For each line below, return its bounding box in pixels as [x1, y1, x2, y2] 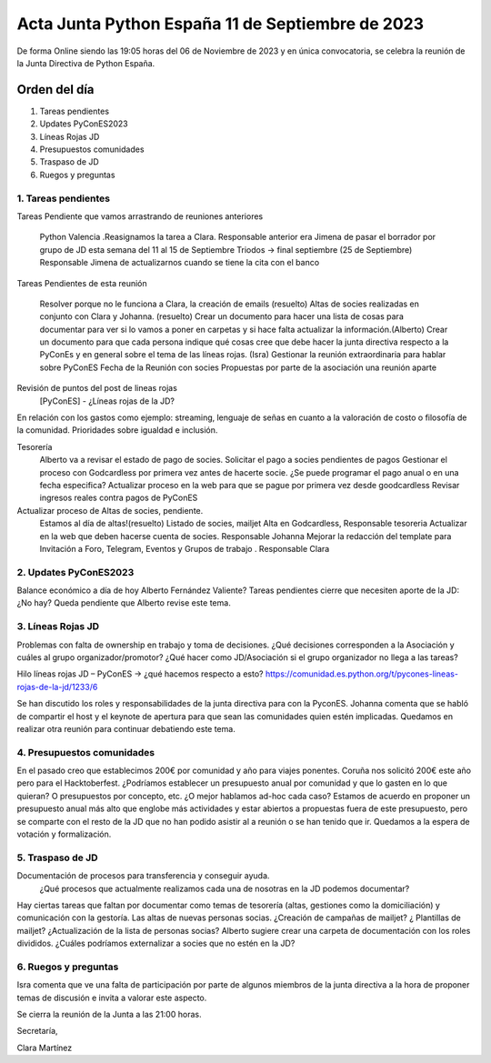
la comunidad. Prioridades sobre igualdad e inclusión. [16, 425, 218, 436]
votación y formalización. [16, 828, 112, 840]
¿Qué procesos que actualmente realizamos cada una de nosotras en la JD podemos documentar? [39, 883, 410, 894]
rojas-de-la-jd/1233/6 [16, 681, 98, 692]
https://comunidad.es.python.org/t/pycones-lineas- [265, 668, 459, 679]
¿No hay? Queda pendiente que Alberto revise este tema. [16, 597, 231, 608]
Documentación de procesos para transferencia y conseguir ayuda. [16, 870, 270, 881]
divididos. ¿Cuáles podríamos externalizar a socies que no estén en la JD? [16, 938, 296, 949]
